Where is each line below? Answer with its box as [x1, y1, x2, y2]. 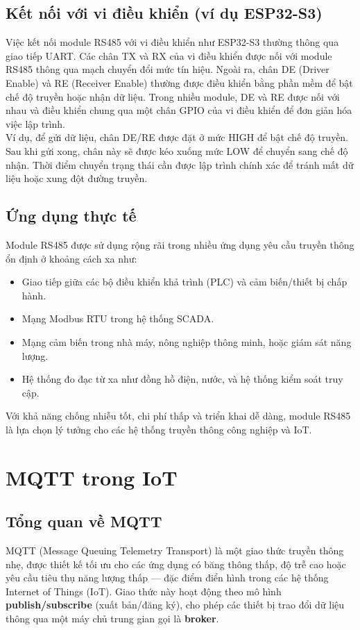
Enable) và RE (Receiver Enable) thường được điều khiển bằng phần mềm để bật [6, 75, 353, 90]
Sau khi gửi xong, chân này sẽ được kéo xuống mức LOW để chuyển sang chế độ [6, 143, 348, 158]
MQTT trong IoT [6, 463, 178, 491]
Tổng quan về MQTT [6, 511, 162, 532]
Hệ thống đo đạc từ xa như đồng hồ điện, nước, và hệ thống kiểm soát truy [22, 372, 343, 386]
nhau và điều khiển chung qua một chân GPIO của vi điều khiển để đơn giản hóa [6, 103, 352, 117]
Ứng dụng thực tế [6, 205, 137, 226]
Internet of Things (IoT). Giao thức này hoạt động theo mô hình [6, 583, 282, 598]
